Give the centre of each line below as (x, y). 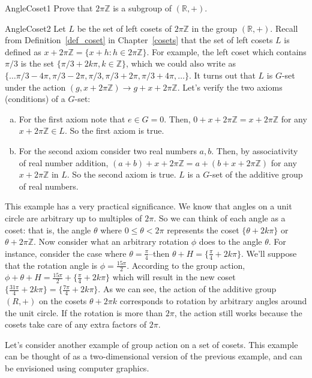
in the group (214, 28)
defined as (23, 51)
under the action (35, 87)
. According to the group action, (186, 265)
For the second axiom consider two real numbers (108, 150)
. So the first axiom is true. (114, 130)
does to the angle (230, 241)
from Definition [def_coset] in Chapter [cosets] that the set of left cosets (139, 40)
